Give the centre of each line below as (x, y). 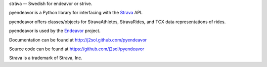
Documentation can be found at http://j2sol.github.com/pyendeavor (78, 40)
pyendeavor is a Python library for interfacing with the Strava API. (76, 13)
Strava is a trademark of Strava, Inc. (46, 58)
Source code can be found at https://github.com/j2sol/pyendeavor (77, 49)
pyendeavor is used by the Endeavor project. (55, 31)
